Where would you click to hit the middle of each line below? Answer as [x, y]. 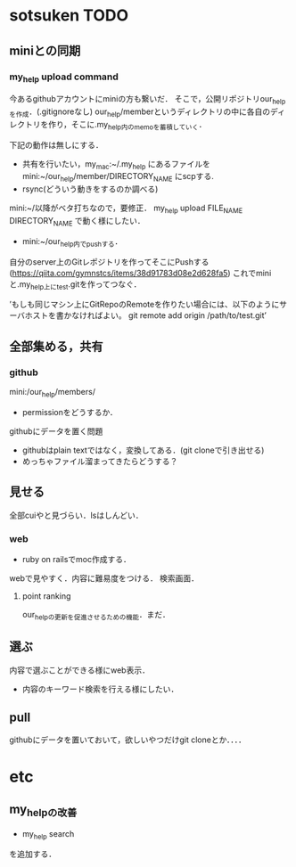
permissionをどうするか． [70, 412]
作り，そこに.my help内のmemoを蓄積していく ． [127, 125]
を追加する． [33, 854]
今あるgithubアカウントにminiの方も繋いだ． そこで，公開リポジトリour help [148, 100]
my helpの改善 [43, 810]
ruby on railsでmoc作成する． [77, 559]
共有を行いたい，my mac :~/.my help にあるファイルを [116, 164]
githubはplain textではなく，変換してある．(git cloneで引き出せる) [143, 450]
